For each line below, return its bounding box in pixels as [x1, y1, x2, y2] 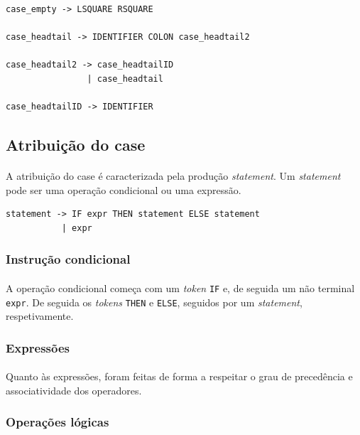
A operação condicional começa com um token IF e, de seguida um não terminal [6, 280, 355, 295]
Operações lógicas [6, 413, 109, 431]
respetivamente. [6, 308, 74, 323]
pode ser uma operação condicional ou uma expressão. [6, 182, 241, 197]
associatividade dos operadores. [6, 382, 142, 397]
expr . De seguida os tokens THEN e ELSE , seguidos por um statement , [6, 294, 302, 309]
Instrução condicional [6, 250, 131, 268]
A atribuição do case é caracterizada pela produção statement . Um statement [6, 168, 341, 183]
